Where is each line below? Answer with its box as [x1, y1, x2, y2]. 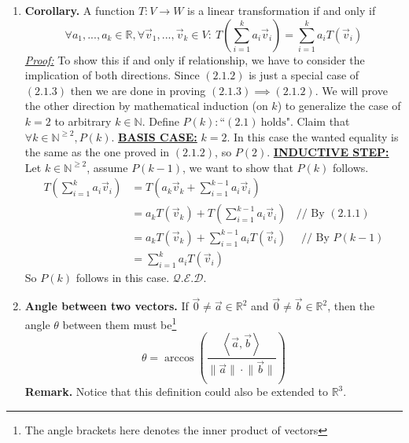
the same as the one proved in [24, 144, 170, 160]
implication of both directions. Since [24, 67, 200, 83]
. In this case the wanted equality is [227, 128, 399, 145]
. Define [142, 112, 179, 129]
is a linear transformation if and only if [187, 2, 376, 18]
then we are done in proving [70, 82, 206, 98]
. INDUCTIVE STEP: [267, 144, 389, 160]
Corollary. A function [24, 2, 135, 18]
